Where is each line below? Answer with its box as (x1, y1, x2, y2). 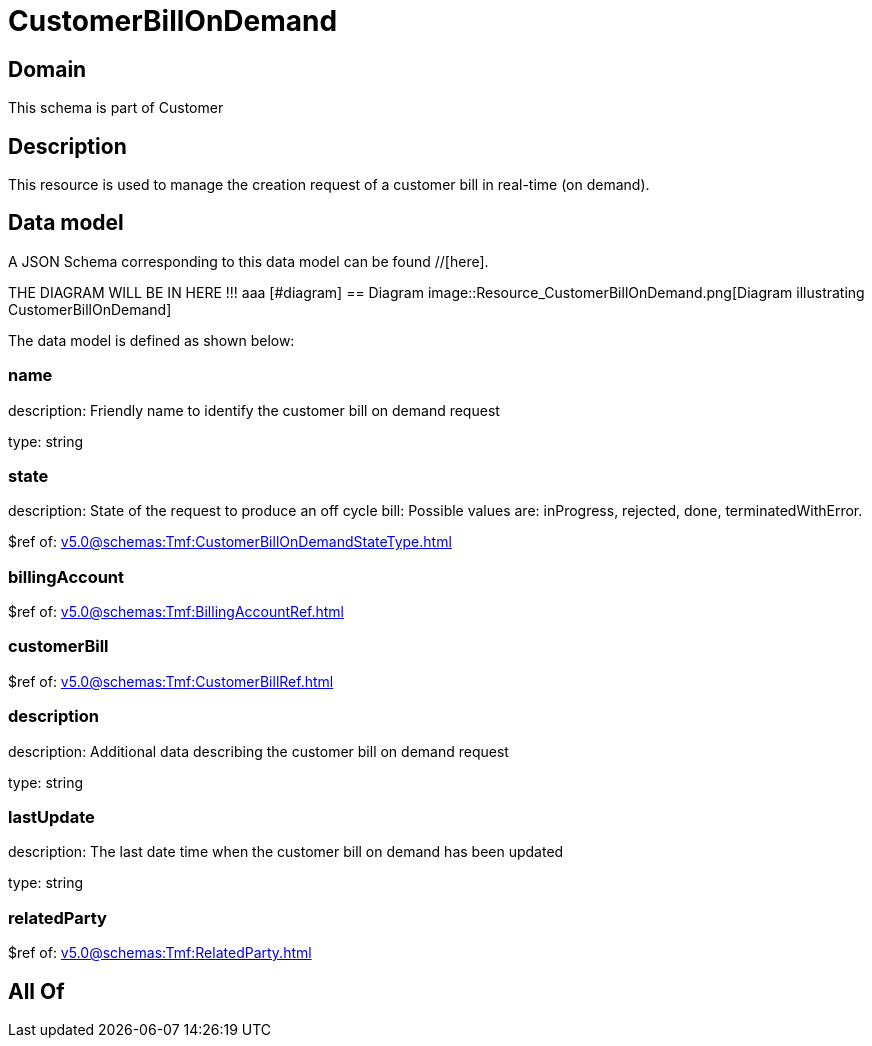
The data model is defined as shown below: (8, 331, 295, 349)
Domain (8, 56, 87, 82)
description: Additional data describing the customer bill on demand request (8, 742, 509, 760)
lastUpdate (8, 806, 95, 827)
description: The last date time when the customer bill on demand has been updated (8, 843, 564, 861)
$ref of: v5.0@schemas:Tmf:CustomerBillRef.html (8, 672, 334, 690)
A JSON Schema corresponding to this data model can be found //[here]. (8, 252, 489, 270)
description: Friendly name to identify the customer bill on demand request (8, 401, 500, 419)
